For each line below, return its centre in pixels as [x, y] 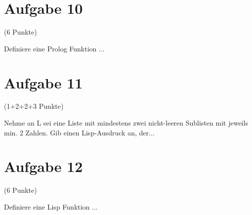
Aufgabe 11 [43, 82]
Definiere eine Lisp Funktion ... [51, 206]
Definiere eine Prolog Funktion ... [54, 48]
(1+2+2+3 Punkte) [34, 106]
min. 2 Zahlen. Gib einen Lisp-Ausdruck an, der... [79, 132]
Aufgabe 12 [43, 166]
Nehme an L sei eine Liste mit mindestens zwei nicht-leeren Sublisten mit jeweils [126, 123]
